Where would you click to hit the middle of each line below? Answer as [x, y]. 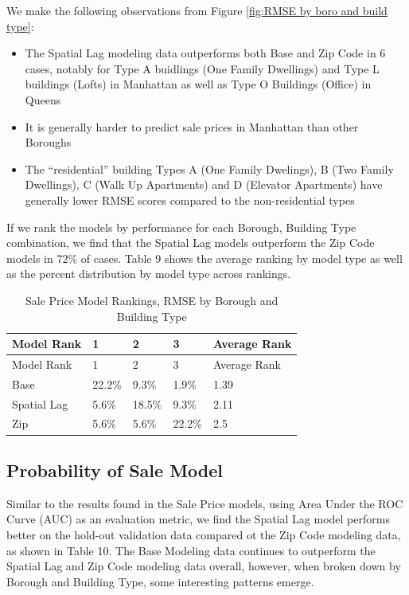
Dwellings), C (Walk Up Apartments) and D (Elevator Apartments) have [204, 184]
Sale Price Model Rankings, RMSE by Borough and [152, 300]
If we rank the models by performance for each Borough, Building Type [181, 227]
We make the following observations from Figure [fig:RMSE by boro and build [197, 10]
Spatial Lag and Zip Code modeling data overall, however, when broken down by [204, 566]
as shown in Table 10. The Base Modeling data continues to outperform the [191, 550]
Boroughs [48, 142]
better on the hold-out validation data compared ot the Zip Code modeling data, [204, 534]
